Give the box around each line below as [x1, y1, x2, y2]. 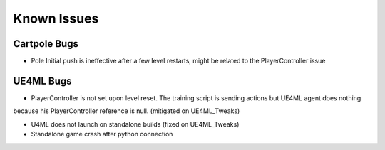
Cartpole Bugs [13, 38, 78, 50]
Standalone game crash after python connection [31, 130, 173, 139]
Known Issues [13, 11, 99, 26]
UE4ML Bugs [13, 75, 72, 87]
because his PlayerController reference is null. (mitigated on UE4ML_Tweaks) [13, 107, 240, 115]
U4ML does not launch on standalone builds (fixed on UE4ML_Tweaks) [31, 119, 240, 128]
